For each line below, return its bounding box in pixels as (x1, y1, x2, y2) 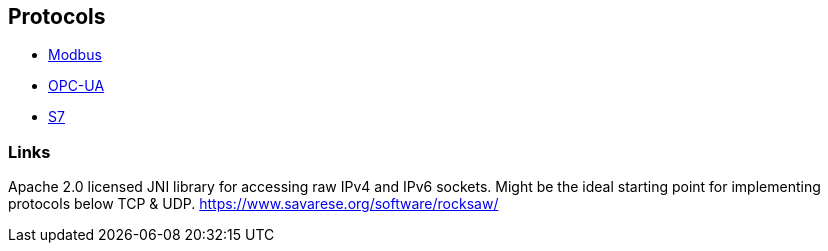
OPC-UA (48, 77, 105, 95)
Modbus (48, 46, 102, 64)
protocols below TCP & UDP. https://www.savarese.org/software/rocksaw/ (8, 195, 499, 213)
